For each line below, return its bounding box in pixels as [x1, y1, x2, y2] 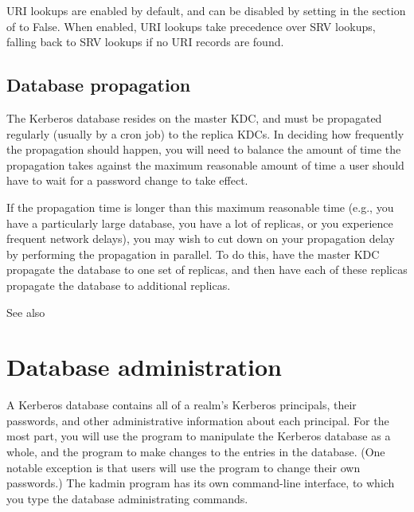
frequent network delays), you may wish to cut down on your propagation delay [6, 230, 395, 247]
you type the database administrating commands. [6, 490, 248, 506]
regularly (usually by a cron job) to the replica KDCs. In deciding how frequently [6, 125, 404, 142]
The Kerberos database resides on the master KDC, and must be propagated [6, 109, 382, 126]
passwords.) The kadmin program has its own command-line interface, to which [6, 475, 395, 491]
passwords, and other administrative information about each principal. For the [6, 412, 389, 428]
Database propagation [6, 72, 191, 97]
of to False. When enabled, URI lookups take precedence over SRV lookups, [6, 18, 376, 34]
